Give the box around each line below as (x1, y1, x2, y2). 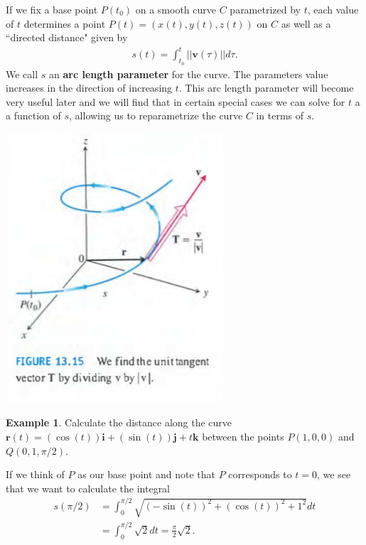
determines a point (23, 16, 106, 31)
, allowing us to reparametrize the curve (69, 108, 243, 123)
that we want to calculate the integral (6, 480, 171, 495)
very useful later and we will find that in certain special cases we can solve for (6, 94, 345, 109)
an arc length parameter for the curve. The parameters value (49, 66, 328, 81)
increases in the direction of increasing (6, 80, 173, 95)
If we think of (6, 467, 65, 482)
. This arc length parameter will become (178, 80, 354, 95)
